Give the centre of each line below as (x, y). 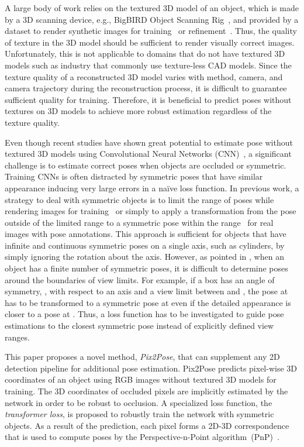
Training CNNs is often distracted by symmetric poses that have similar (134, 176)
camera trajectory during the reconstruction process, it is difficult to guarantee (146, 88)
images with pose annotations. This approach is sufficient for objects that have (146, 234)
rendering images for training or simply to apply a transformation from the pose (151, 211)
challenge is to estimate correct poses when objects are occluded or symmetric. (146, 165)
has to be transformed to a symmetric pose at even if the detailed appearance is (148, 302)
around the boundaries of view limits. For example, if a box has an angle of (140, 279)
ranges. (17, 337)
